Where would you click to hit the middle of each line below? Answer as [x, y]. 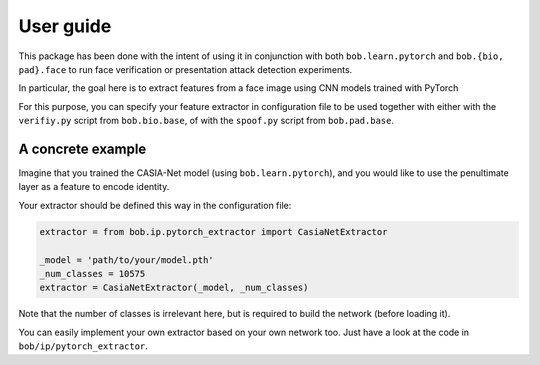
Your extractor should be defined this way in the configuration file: [155, 205]
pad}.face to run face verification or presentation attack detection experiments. [185, 69]
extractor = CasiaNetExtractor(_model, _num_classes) [174, 288]
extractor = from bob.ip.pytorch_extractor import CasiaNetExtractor [213, 231]
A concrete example [82, 148]
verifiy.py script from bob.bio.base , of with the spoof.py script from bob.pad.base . [206, 121]
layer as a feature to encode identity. [94, 187]
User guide [65, 26]
